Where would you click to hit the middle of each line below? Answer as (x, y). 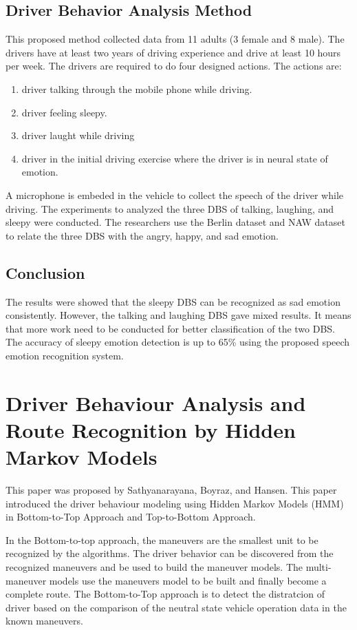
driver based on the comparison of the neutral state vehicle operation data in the (176, 607)
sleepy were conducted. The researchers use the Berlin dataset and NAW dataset (175, 222)
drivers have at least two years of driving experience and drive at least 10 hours (173, 52)
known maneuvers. (44, 621)
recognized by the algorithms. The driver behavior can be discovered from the (170, 553)
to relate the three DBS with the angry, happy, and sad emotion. (142, 235)
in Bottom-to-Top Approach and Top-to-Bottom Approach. (131, 517)
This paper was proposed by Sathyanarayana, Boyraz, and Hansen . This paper (171, 490)
